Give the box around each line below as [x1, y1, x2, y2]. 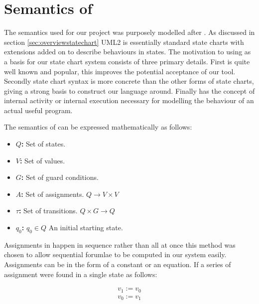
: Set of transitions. [18, 205, 78, 216]
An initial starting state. [48, 222, 123, 233]
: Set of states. [21, 139, 66, 149]
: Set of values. [19, 155, 65, 165]
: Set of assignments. [21, 188, 84, 199]
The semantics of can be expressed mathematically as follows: [4, 122, 192, 132]
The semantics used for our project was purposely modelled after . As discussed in [4, 27, 255, 37]
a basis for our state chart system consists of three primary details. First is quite [4, 56, 250, 66]
